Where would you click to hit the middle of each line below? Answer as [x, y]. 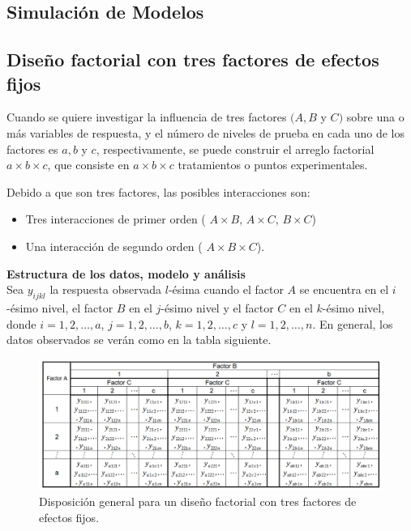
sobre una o [375, 117]
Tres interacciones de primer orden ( [116, 219]
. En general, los [353, 323]
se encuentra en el [344, 289]
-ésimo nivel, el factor [60, 307]
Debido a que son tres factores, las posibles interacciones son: [158, 191]
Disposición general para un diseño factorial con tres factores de [198, 501]
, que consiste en [88, 165]
